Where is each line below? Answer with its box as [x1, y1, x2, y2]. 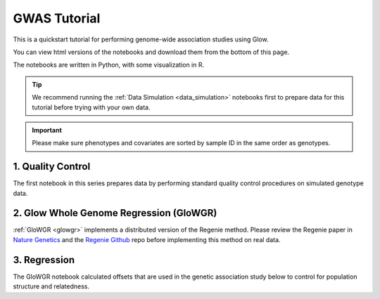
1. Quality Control [13, 161, 91, 173]
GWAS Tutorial [13, 11, 101, 26]
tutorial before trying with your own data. [32, 102, 151, 112]
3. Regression [13, 253, 75, 266]
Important [32, 126, 63, 134]
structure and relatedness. [13, 282, 90, 291]
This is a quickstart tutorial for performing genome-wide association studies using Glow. [13, 35, 269, 44]
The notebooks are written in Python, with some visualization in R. [13, 60, 204, 69]
